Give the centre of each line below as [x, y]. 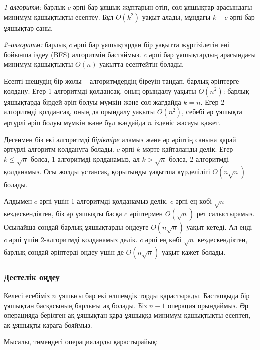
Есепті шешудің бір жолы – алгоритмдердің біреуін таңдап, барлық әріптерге [122, 80]
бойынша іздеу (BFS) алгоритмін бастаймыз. [73, 54]
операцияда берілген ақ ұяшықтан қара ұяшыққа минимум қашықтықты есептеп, [127, 315]
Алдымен [18, 201]
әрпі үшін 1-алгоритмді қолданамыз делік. [104, 201]
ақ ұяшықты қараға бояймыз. [48, 325]
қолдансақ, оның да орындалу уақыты [97, 112]
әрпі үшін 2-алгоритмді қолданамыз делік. [73, 239]
